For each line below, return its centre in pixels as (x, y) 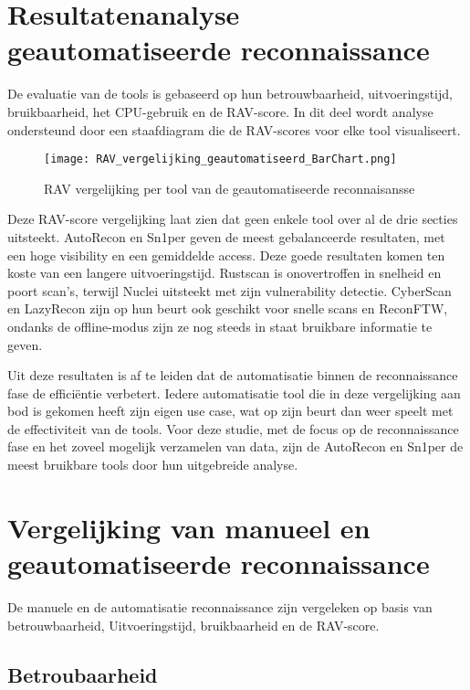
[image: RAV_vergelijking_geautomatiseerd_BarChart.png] (220, 159)
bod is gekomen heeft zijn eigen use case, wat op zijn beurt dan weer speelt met (230, 411)
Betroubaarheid (83, 674)
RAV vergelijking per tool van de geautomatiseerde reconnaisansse (230, 188)
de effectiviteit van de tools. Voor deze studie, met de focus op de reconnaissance (233, 428)
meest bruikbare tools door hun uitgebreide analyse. (153, 465)
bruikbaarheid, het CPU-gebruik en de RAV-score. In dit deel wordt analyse (220, 111)
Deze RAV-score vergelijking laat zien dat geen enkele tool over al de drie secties (233, 219)
